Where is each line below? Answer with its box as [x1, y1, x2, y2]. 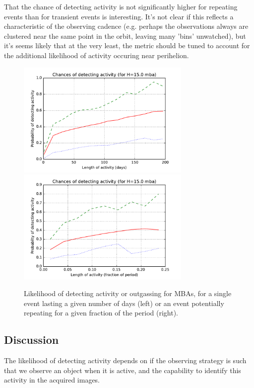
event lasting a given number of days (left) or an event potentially [24, 298, 224, 308]
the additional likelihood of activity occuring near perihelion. [4, 50, 189, 60]
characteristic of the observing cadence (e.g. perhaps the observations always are [4, 21, 249, 31]
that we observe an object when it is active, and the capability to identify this [4, 365, 241, 375]
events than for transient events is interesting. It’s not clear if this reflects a [4, 11, 234, 21]
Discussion [4, 332, 59, 347]
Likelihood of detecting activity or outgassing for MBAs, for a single [24, 288, 232, 299]
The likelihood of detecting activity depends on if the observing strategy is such [4, 355, 247, 366]
